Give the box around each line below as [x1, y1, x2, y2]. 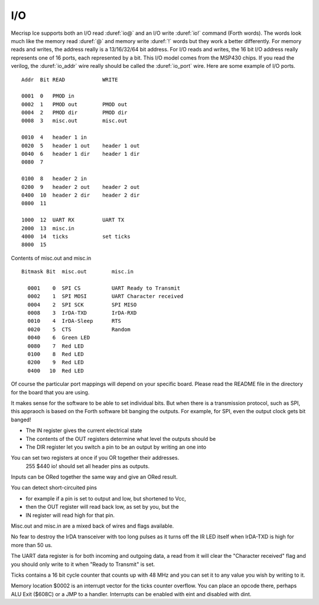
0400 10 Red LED [27, 367, 84, 374]
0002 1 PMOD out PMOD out [21, 101, 128, 107]
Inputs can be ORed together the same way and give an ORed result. [11, 473, 178, 480]
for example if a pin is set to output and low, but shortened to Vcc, [25, 495, 186, 502]
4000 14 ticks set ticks [21, 233, 131, 240]
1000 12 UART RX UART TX [21, 217, 125, 224]
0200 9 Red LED [27, 359, 84, 366]
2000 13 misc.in [21, 225, 75, 231]
